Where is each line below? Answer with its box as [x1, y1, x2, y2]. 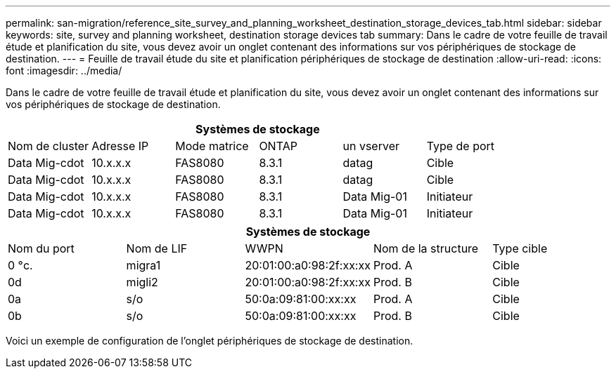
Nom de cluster [8, 139, 89, 153]
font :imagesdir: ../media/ [6, 65, 122, 76]
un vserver [342, 139, 399, 153]
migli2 [126, 275, 158, 289]
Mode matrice [175, 139, 249, 153]
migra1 [126, 258, 161, 272]
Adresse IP [91, 139, 149, 153]
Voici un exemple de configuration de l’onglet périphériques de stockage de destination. [6, 335, 413, 347]
